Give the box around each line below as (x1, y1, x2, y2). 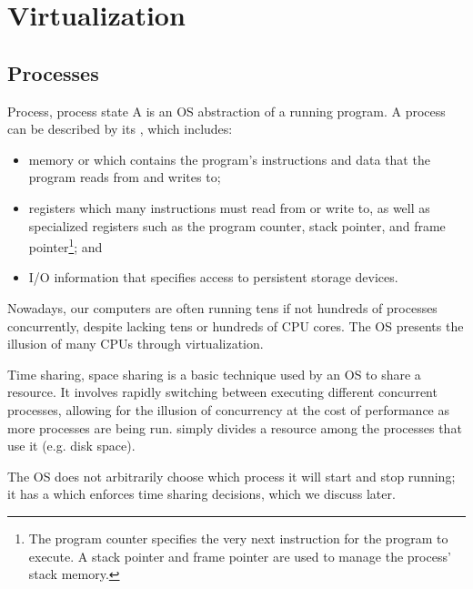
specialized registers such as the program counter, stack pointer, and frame (28, 216, 446, 235)
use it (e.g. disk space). (7, 436, 136, 455)
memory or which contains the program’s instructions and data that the (28, 149, 430, 168)
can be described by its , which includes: (7, 119, 233, 138)
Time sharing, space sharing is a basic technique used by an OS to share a (7, 364, 421, 383)
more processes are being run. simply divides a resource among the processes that (7, 418, 462, 437)
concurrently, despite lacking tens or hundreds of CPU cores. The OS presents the (7, 316, 464, 335)
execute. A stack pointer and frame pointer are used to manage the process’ (28, 546, 451, 565)
